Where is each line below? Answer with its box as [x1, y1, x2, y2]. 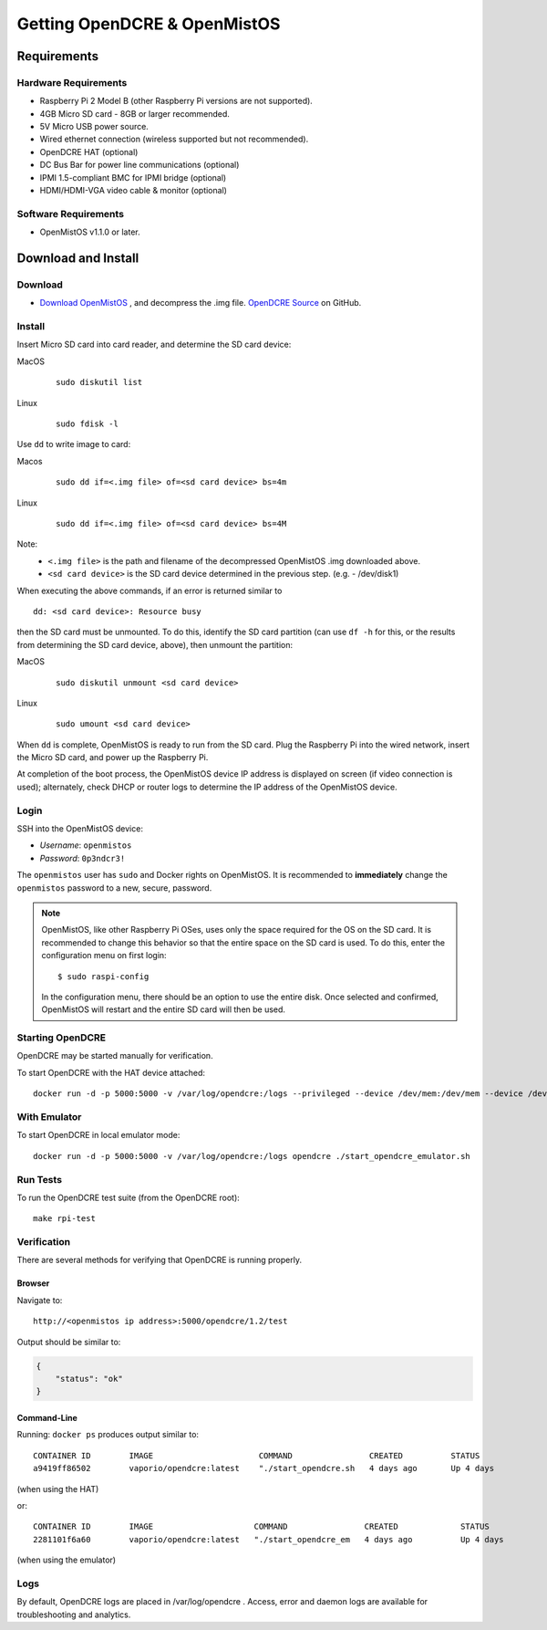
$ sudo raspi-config [57, 971, 150, 981]
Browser [16, 1278, 50, 1289]
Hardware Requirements [16, 76, 128, 89]
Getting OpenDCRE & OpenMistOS [16, 14, 281, 34]
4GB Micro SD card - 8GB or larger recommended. [39, 108, 230, 119]
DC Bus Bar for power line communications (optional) [39, 160, 240, 171]
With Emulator [16, 1110, 82, 1123]
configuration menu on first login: [41, 950, 168, 961]
